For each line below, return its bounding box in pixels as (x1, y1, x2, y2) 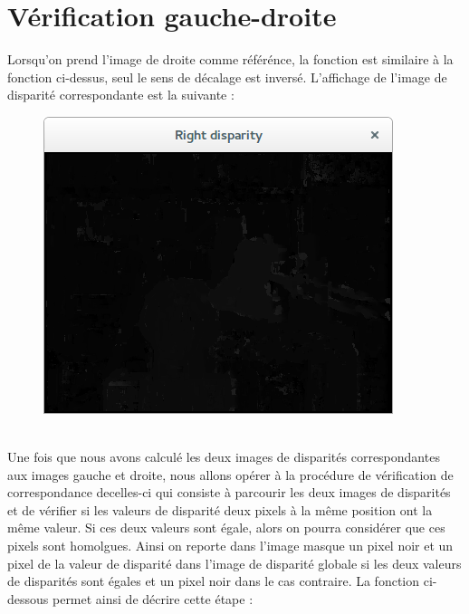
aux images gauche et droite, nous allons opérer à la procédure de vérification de (7, 465, 454, 484)
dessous (7, 589, 49, 608)
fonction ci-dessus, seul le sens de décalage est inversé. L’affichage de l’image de (7, 67, 447, 86)
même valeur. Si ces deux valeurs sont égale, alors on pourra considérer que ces (7, 518, 445, 537)
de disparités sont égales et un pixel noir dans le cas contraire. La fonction (7, 571, 420, 590)
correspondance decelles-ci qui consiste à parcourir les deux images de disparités (7, 483, 451, 502)
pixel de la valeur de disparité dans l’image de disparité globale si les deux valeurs (7, 553, 462, 572)
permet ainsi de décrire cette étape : (52, 589, 254, 608)
